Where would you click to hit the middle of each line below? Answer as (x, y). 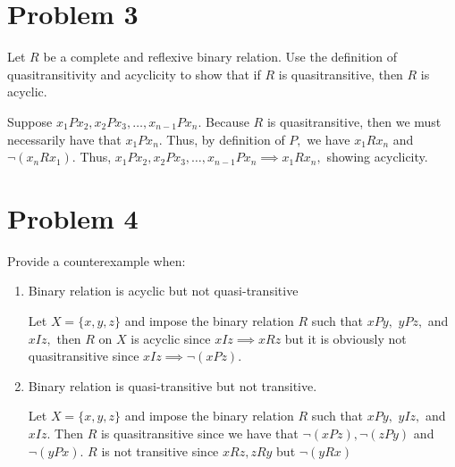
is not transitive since (160, 450)
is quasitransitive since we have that (199, 433)
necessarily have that (64, 139)
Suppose (30, 121)
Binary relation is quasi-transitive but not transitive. (173, 385)
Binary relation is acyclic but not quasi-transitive (163, 291)
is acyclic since (171, 338)
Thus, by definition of (226, 139)
